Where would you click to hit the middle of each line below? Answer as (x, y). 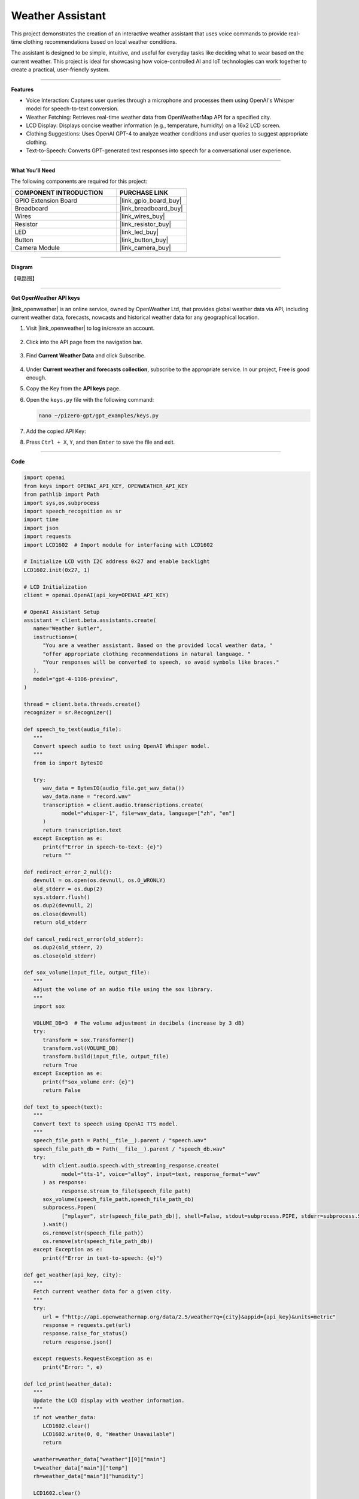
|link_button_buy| (144, 240)
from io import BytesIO (68, 763)
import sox (49, 1006)
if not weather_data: (65, 1417)
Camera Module (37, 248)
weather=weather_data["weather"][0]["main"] (99, 1459)
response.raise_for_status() (85, 1334)
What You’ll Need (33, 170)
